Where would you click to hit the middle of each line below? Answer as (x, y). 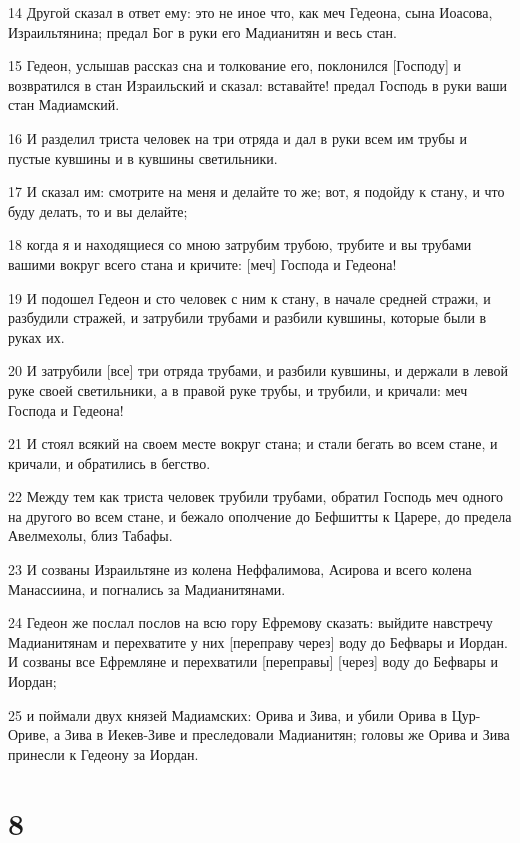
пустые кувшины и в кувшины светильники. (143, 157)
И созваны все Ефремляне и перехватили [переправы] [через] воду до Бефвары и (253, 661)
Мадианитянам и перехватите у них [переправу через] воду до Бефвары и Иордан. (258, 641)
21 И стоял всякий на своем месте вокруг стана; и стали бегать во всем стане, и (253, 443)
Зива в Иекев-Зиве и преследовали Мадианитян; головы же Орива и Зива (287, 734)
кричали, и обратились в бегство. (109, 462)
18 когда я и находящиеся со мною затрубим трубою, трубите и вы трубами (240, 244)
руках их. (36, 336)
